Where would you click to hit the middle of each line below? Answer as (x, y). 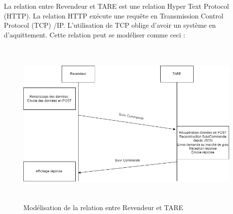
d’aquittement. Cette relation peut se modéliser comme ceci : (95, 34)
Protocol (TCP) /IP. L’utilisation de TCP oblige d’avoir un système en (110, 25)
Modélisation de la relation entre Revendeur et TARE (103, 207)
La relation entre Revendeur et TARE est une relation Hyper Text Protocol (116, 6)
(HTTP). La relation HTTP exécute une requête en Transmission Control (114, 15)
